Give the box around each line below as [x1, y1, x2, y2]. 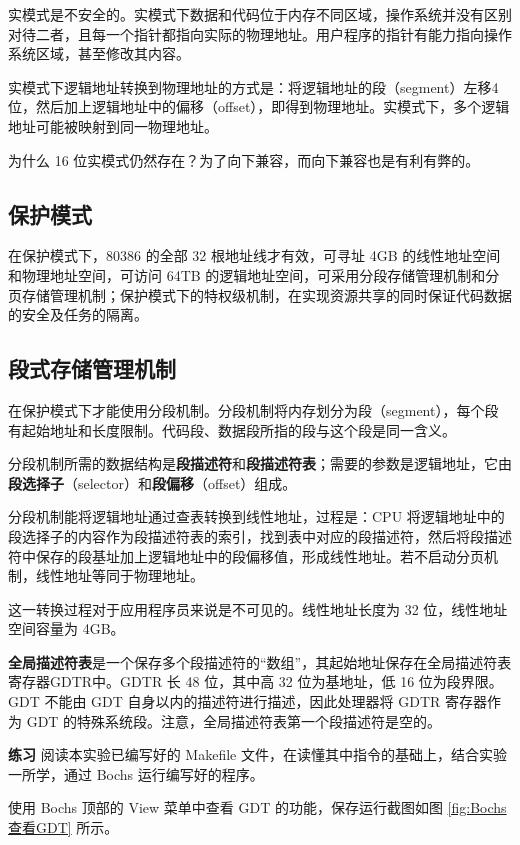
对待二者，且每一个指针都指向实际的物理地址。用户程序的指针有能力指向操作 [8, 23, 512, 44]
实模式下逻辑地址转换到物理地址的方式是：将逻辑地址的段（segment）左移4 [8, 76, 499, 97]
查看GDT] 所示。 [8, 817, 119, 838]
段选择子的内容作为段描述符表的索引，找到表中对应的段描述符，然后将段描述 [8, 525, 512, 546]
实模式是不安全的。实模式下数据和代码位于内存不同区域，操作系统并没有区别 [8, 4, 512, 24]
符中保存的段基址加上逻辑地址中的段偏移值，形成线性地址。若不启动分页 [8, 545, 484, 566]
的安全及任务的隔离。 [8, 304, 148, 325]
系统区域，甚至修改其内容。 [8, 43, 190, 64]
